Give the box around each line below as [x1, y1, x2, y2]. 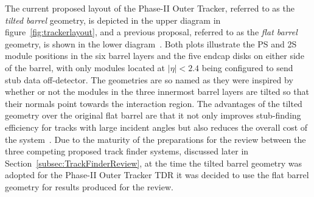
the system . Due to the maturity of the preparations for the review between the [5, 133, 306, 145]
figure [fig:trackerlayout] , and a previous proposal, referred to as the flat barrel [5, 26, 298, 38]
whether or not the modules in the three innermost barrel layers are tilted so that [5, 85, 309, 98]
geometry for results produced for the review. [5, 180, 173, 193]
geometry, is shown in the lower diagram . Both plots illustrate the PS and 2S [5, 37, 297, 50]
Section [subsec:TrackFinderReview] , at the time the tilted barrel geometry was [5, 156, 302, 169]
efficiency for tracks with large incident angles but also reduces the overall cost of [5, 120, 308, 133]
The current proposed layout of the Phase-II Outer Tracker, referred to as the [5, 2, 295, 14]
